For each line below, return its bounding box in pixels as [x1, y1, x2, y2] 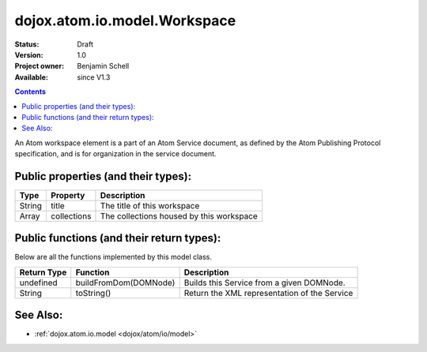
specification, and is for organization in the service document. [14, 149, 217, 159]
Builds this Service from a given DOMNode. [183, 277, 346, 288]
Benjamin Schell [77, 62, 130, 71]
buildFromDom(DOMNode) [75, 277, 176, 288]
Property [51, 189, 85, 200]
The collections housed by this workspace [100, 210, 259, 221]
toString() [75, 287, 111, 298]
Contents [14, 87, 47, 96]
